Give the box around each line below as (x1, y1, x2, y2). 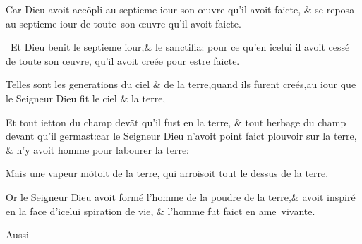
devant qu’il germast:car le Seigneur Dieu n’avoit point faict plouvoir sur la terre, (6, 128, 357, 143)
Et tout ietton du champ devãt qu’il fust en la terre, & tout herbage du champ (6, 114, 346, 129)
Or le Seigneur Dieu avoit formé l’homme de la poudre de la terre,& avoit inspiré (6, 189, 356, 204)
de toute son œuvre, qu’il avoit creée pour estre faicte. (6, 53, 240, 68)
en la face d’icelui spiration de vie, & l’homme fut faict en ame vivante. (6, 203, 315, 218)
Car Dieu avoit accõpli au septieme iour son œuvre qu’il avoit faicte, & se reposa (6, 2, 355, 16)
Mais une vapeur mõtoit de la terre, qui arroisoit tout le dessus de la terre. (6, 166, 329, 181)
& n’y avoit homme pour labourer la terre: (6, 142, 189, 157)
